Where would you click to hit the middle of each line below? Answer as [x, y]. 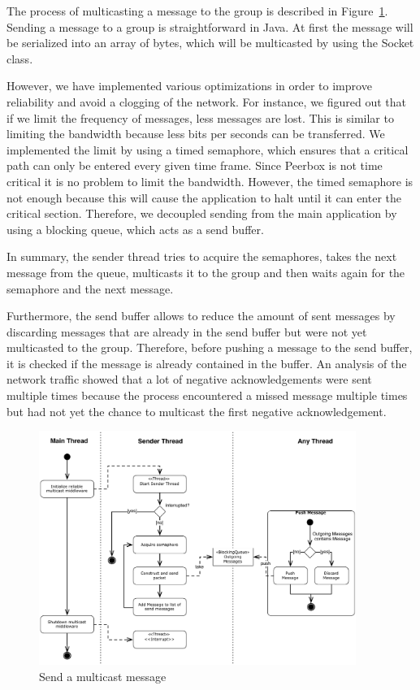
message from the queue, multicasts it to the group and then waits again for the [206, 272]
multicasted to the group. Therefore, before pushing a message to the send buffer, [210, 347]
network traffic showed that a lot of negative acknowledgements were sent [189, 379]
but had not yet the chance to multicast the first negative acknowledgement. [197, 411]
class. [20, 58]
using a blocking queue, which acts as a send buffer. [135, 229]
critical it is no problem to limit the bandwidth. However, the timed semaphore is [210, 181]
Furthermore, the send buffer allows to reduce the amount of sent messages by [201, 316]
